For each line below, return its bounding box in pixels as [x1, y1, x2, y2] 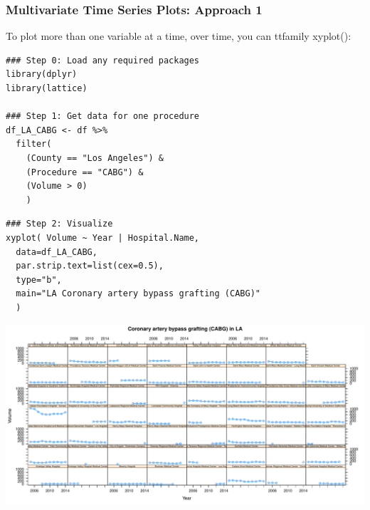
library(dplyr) [6, 69, 78, 80]
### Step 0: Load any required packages [6, 55, 200, 66]
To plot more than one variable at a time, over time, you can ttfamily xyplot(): [6, 28, 351, 43]
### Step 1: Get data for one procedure [6, 111, 200, 122]
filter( [16, 139, 52, 150]
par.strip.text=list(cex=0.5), [16, 261, 164, 271]
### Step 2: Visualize [6, 219, 113, 229]
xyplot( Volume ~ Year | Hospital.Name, [6, 232, 200, 243]
